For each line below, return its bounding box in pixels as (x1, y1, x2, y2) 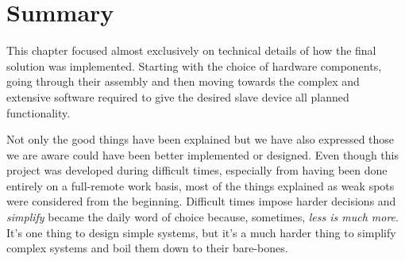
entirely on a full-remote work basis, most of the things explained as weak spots (6, 177, 395, 194)
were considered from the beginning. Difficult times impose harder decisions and (6, 193, 396, 209)
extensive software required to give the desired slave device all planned (6, 88, 349, 105)
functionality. (6, 104, 71, 121)
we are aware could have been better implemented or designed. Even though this (6, 146, 399, 163)
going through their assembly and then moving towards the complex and (6, 73, 360, 90)
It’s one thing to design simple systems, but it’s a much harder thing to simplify (6, 224, 396, 240)
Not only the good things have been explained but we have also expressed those (6, 131, 395, 148)
